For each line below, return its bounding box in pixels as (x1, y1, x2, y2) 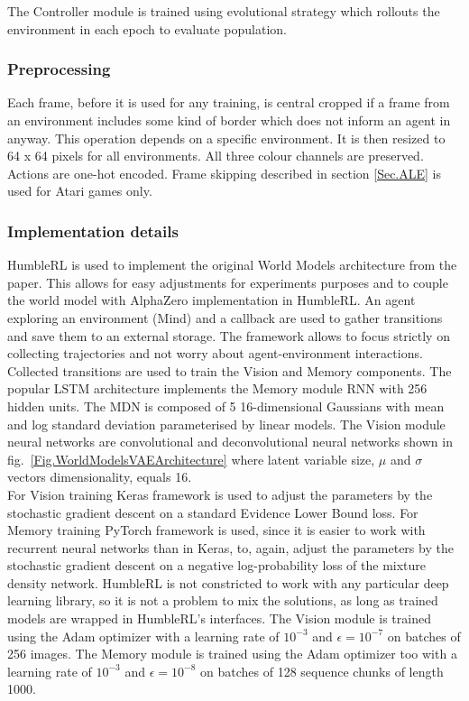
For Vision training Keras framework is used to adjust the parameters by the (7, 484, 433, 503)
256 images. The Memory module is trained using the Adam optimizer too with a (7, 644, 457, 663)
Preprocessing (7, 58, 111, 80)
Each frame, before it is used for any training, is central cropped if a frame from (7, 93, 450, 112)
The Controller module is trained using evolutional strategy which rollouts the (7, 2, 440, 20)
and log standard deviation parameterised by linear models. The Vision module (7, 414, 446, 433)
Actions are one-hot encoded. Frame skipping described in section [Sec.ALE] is (7, 163, 441, 182)
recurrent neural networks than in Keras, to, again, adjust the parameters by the (7, 538, 454, 557)
